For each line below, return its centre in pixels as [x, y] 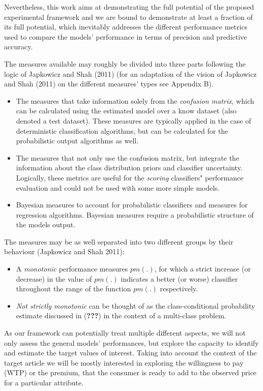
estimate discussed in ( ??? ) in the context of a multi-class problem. [121, 315]
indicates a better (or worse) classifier [179, 278]
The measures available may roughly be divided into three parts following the [125, 63]
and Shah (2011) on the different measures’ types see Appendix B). [109, 84]
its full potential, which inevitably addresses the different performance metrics [126, 27]
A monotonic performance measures [72, 269]
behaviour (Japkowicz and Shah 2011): [64, 251]
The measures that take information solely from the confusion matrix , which [135, 100]
